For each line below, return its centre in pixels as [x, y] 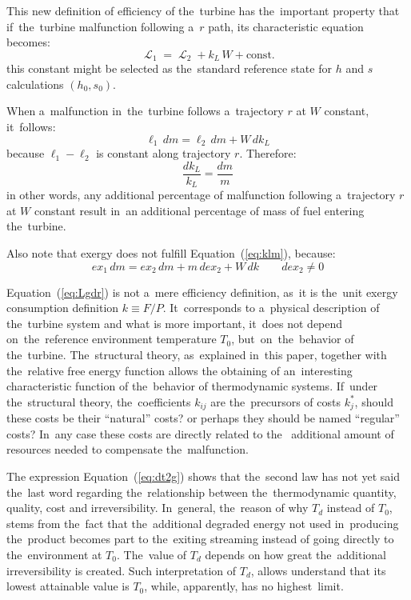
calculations [35, 84]
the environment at [54, 554]
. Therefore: [268, 153]
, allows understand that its [318, 570]
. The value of [152, 554]
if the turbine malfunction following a [100, 26]
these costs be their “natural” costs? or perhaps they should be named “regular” [203, 418]
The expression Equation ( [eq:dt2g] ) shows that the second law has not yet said [203, 476]
